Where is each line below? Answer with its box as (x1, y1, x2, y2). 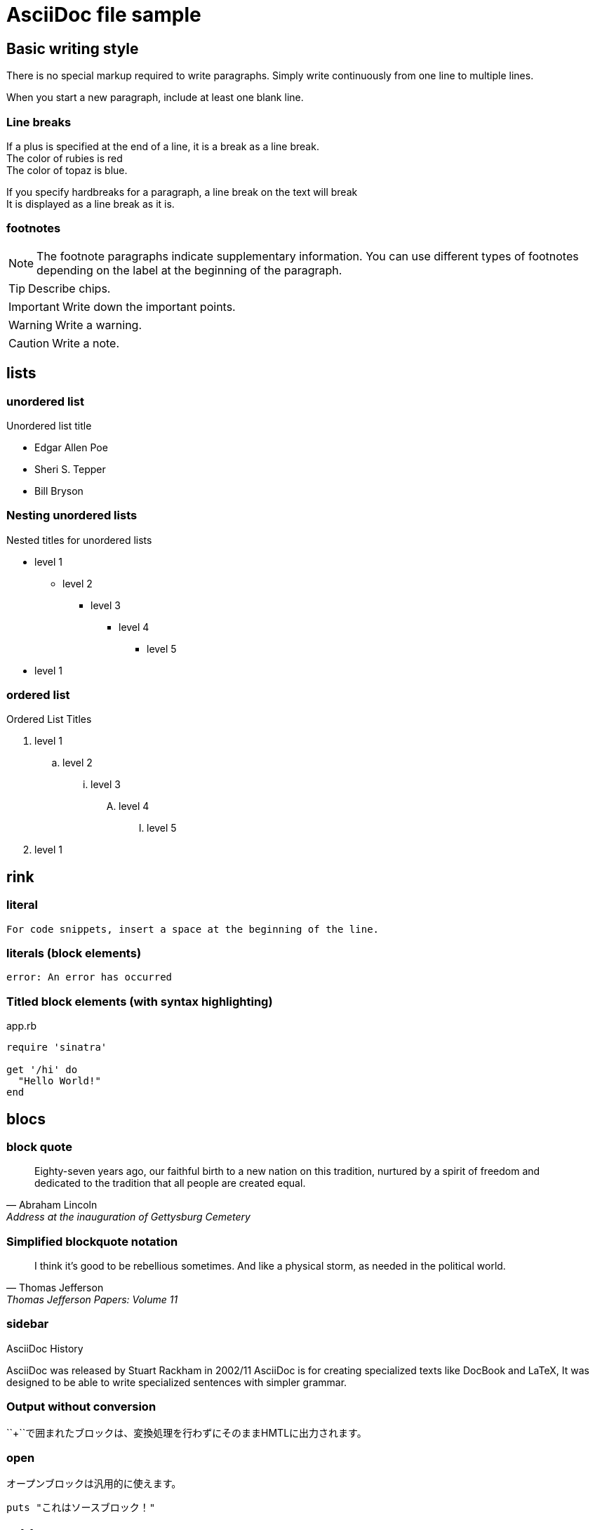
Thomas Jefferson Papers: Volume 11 (6, 1293, 178, 1306)
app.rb (6, 1020, 37, 1032)
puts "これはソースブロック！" (6, 1502, 156, 1514)
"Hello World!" (18, 1075, 101, 1087)
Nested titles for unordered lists (6, 533, 152, 546)
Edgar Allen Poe (34, 441, 108, 453)
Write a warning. (55, 317, 142, 332)
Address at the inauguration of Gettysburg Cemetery (6, 1211, 250, 1223)
